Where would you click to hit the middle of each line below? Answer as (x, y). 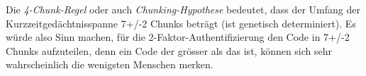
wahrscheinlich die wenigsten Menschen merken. (110, 64)
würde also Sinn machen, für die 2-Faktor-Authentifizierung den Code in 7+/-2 (178, 37)
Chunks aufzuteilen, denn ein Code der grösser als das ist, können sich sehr (169, 50)
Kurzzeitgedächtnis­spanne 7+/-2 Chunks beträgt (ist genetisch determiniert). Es (181, 23)
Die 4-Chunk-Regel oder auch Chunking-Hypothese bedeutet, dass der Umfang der (183, 9)
